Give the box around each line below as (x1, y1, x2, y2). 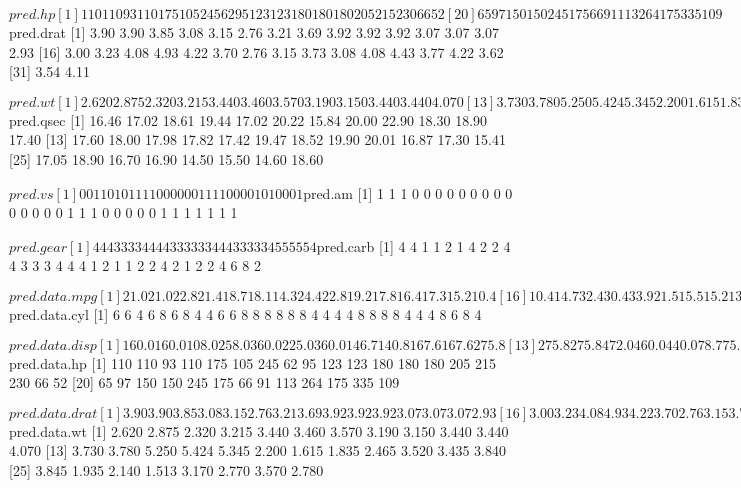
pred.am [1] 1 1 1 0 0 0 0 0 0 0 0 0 (303, 182, 513, 203)
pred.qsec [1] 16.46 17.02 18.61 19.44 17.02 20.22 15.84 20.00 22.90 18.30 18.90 (9, 109, 488, 130)
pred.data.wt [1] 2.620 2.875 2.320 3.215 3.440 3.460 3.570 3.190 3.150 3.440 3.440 (9, 420, 509, 441)
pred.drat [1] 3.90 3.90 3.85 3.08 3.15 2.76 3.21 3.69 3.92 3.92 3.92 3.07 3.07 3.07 (9, 22, 500, 42)
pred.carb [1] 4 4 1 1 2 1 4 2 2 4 (316, 235, 511, 256)
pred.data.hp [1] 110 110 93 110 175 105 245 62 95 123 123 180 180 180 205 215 (9, 352, 496, 373)
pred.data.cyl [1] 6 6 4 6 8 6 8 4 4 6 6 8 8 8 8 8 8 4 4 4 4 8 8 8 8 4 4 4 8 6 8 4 (9, 303, 482, 324)
